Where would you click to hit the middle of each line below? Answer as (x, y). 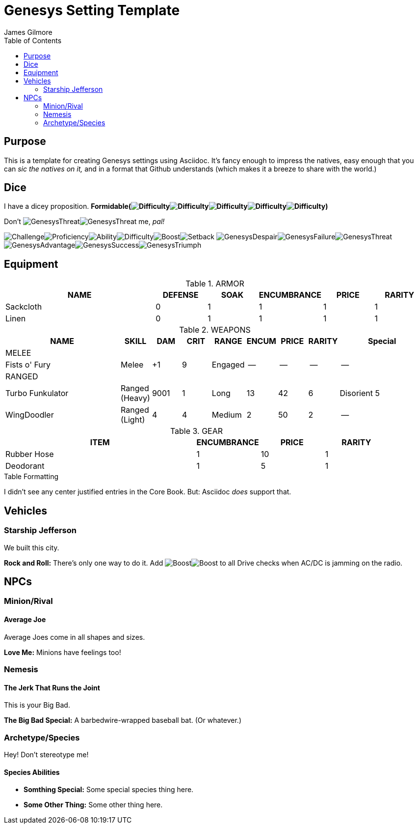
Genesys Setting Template (92, 10)
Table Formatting (31, 477)
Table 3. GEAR (196, 431)
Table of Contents (33, 40)
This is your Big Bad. (37, 705)
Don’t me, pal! (84, 222)
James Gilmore (28, 32)
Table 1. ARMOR (215, 284)
